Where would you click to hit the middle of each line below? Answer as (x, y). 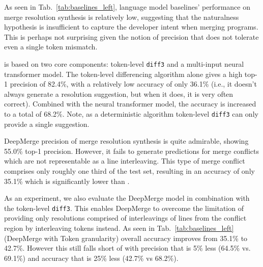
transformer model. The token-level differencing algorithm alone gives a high (123, 74)
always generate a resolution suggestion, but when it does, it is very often (119, 94)
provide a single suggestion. (47, 124)
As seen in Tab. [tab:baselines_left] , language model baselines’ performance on (127, 7)
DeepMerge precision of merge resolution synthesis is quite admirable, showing (126, 141)
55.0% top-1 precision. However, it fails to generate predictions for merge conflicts (132, 151)
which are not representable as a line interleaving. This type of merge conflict (125, 161)
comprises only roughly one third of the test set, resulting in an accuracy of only (129, 171)
